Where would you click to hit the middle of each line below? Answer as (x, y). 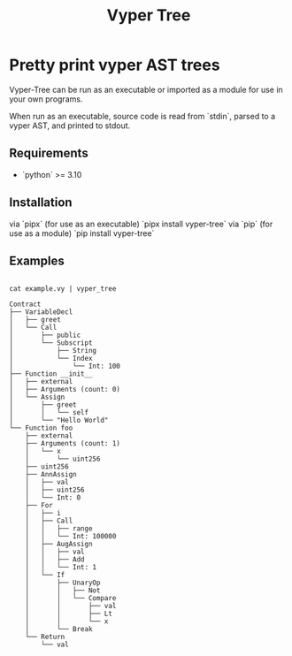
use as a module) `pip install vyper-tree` (82, 233)
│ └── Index (51, 359)
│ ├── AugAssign (59, 545)
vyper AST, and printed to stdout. (70, 126)
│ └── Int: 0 (53, 498)
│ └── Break (59, 629)
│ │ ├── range (59, 529)
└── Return (45, 637)
